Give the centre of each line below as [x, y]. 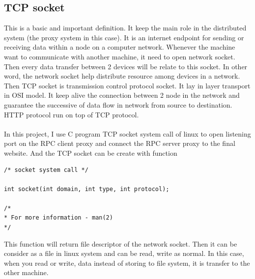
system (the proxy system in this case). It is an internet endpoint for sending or [124, 37]
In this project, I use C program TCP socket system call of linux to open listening [127, 133]
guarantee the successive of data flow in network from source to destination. [118, 104]
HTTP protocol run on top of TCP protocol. [71, 114]
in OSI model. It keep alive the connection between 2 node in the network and [122, 95]
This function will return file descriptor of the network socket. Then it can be [121, 243]
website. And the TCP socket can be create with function [91, 153]
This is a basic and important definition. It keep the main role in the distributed [125, 28]
